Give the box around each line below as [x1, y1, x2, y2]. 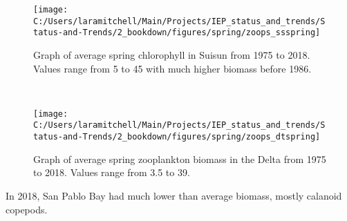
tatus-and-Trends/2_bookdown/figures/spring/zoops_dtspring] [33, 132, 321, 142]
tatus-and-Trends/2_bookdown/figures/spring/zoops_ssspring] [33, 28, 321, 38]
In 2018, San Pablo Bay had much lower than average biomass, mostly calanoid [6, 188, 342, 202]
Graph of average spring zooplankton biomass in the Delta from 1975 [33, 151, 326, 166]
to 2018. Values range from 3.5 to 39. [33, 165, 190, 180]
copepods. [6, 202, 48, 216]
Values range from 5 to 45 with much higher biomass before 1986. [33, 61, 312, 75]
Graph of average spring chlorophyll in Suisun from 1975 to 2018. [33, 47, 310, 61]
